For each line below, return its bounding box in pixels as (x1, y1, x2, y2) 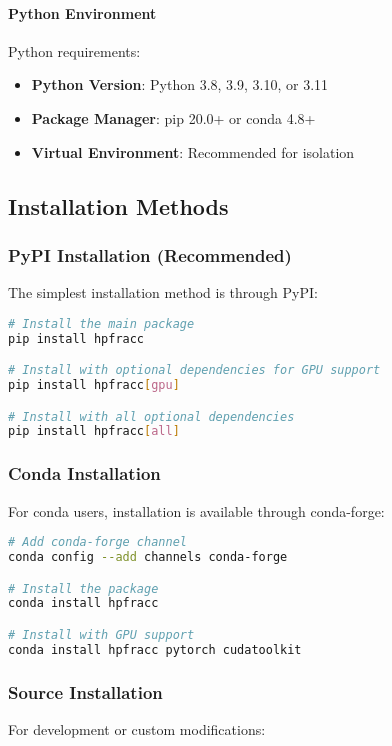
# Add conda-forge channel (8, 535, 187, 550)
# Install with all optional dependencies (8, 409, 295, 424)
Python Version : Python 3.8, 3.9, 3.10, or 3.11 (31, 74, 329, 95)
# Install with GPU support (8, 627, 195, 642)
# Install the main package (8, 316, 195, 331)
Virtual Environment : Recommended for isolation (31, 141, 355, 162)
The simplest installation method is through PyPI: (8, 282, 318, 303)
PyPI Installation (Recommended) (8, 242, 292, 267)
